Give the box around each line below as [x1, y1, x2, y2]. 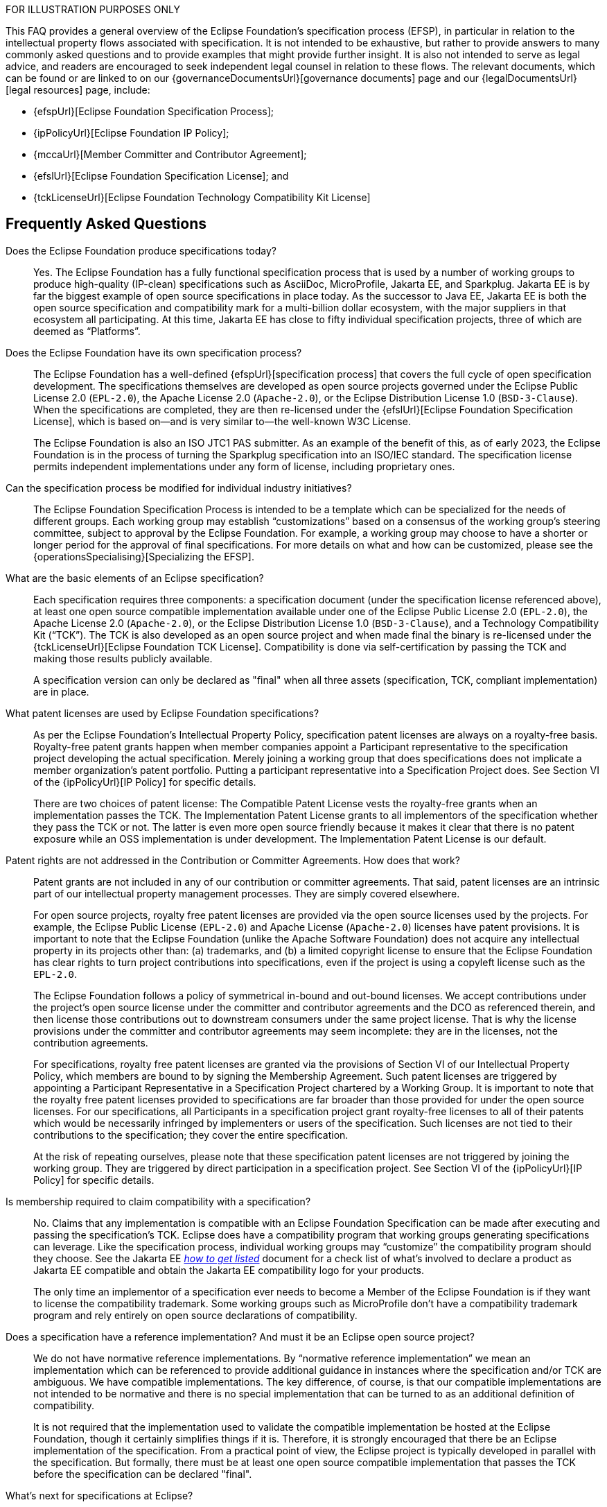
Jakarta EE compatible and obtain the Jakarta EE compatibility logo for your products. [33, 1264, 425, 1276]
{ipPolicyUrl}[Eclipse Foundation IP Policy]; [33, 127, 229, 139]
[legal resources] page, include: [6, 84, 150, 96]
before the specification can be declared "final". [33, 1467, 252, 1480]
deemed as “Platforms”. [33, 325, 141, 337]
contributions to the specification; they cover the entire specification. [33, 1128, 349, 1141]
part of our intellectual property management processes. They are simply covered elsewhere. [33, 887, 460, 899]
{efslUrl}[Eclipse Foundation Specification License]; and [33, 170, 289, 182]
